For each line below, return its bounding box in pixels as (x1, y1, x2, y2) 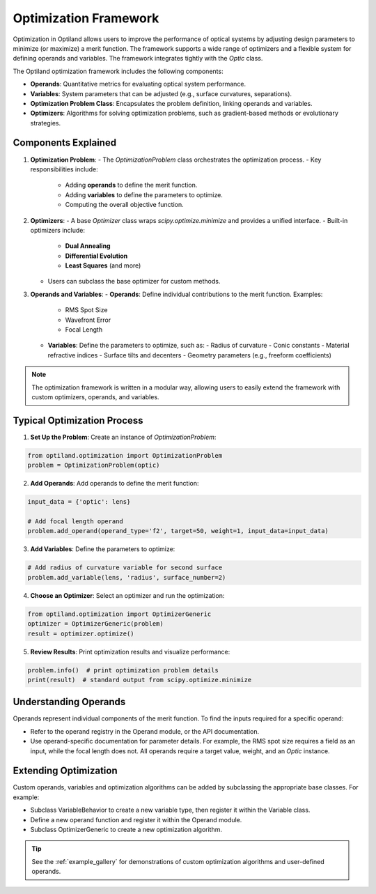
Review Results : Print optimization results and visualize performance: (30, 647, 230, 656)
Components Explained (13, 137, 117, 149)
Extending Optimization (13, 765, 118, 777)
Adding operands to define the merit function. (65, 181, 198, 190)
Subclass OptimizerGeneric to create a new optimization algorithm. (30, 826, 223, 834)
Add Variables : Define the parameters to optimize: (30, 545, 175, 553)
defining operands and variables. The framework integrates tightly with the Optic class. (13, 54, 263, 63)
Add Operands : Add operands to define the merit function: (30, 479, 199, 488)
